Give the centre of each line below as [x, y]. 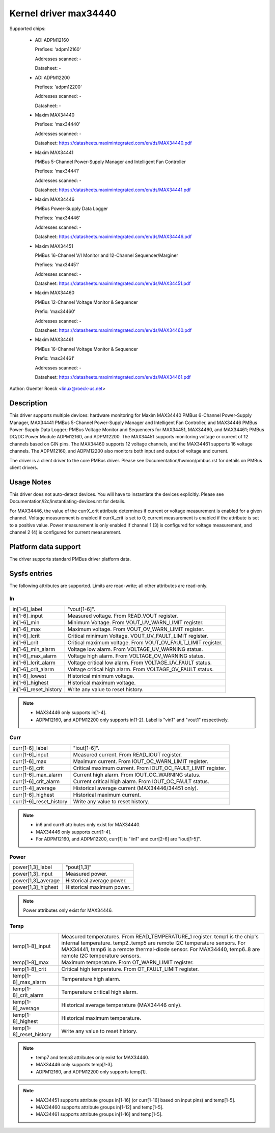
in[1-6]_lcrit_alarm [34, 663]
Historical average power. [96, 881]
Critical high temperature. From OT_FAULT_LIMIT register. [130, 969]
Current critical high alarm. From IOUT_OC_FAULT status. [141, 781]
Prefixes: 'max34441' [57, 171]
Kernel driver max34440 [63, 13]
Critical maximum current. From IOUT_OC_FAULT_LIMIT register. [150, 768]
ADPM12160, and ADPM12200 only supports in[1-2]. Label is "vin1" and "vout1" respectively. [132, 720]
